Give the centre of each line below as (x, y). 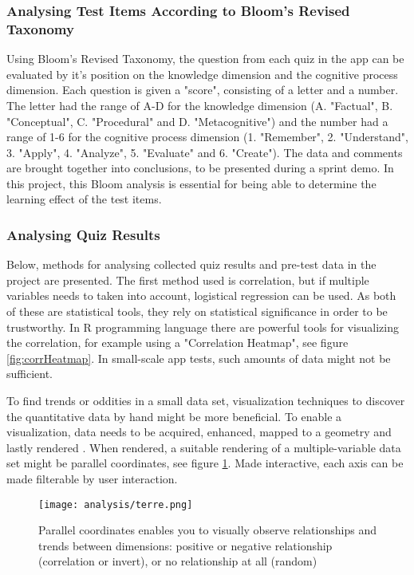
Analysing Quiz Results (83, 234)
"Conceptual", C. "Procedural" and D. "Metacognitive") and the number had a (197, 121)
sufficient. (30, 374)
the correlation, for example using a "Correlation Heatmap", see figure (177, 343)
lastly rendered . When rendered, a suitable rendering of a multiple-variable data (204, 447)
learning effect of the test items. (84, 199)
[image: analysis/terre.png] (116, 504)
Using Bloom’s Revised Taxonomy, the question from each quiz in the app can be (205, 59)
